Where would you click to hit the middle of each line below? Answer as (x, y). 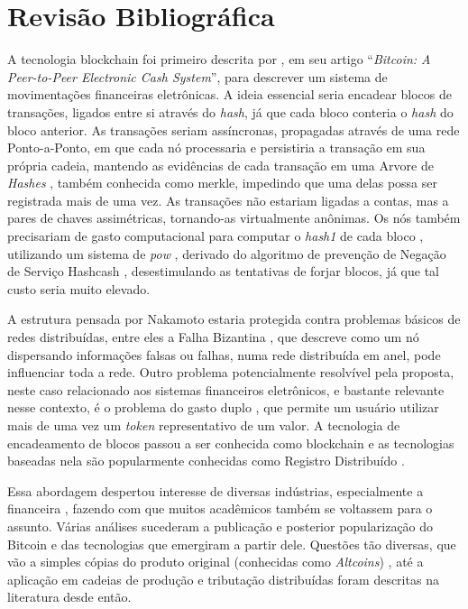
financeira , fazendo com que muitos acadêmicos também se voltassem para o (220, 508)
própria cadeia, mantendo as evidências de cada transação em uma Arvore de (220, 165)
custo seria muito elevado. (79, 288)
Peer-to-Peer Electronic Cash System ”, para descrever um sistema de (197, 76)
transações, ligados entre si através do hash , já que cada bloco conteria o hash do (230, 111)
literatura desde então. (69, 597)
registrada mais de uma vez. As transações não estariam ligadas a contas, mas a (228, 200)
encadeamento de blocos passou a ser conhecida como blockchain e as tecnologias (231, 443)
